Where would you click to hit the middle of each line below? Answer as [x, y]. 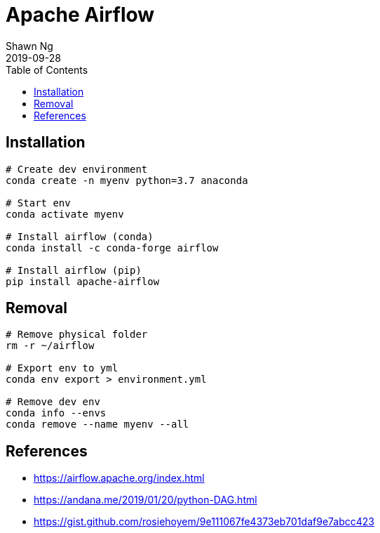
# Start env [38, 203]
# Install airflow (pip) [74, 270]
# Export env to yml [62, 368]
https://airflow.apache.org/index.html [119, 478]
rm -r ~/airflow [50, 346]
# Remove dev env [53, 402]
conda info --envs [56, 413]
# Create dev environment [77, 169]
